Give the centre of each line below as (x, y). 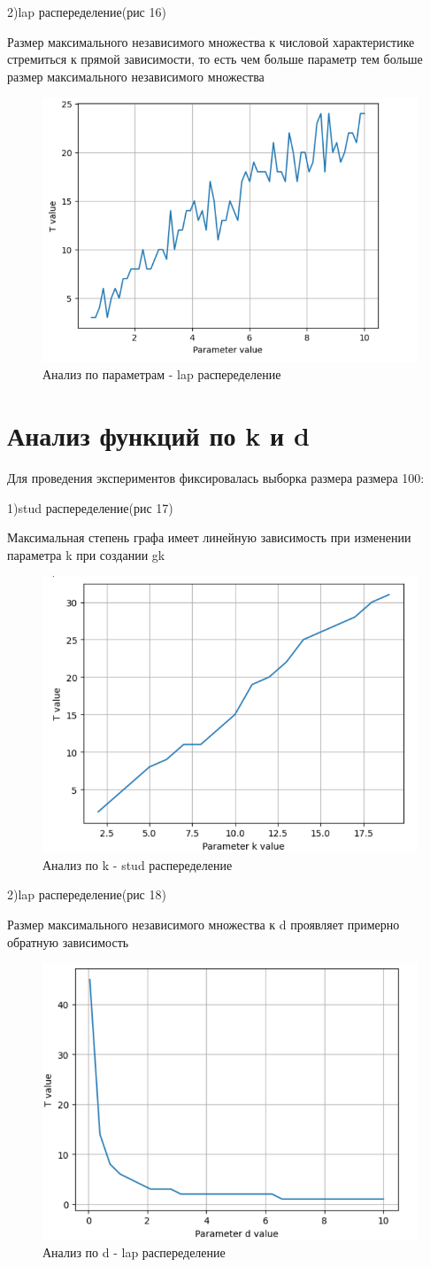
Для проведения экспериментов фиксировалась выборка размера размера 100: (216, 477)
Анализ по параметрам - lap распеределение (162, 374)
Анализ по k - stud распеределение (138, 864)
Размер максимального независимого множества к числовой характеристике (211, 41)
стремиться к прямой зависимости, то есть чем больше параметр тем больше (215, 59)
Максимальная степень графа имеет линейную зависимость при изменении (209, 537)
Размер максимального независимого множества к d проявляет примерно (203, 924)
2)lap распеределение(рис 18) (87, 894)
